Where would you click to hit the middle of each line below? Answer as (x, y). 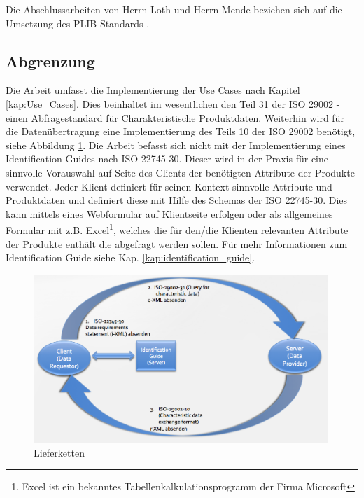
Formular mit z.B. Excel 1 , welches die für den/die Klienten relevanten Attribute (177, 229)
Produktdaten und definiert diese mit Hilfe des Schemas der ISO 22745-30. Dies (177, 200)
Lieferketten (59, 452)
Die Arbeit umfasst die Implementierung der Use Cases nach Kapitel (153, 90)
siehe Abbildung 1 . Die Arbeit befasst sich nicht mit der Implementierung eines (176, 145)
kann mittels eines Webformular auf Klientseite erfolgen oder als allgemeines (169, 213)
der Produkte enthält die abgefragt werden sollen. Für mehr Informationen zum (177, 243)
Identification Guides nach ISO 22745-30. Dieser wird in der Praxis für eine (167, 159)
